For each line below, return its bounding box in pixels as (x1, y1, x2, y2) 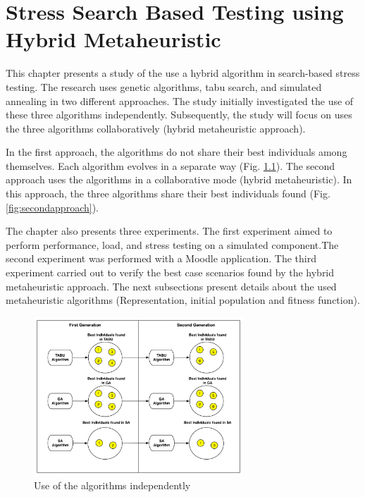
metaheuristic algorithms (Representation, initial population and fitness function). (6, 293, 360, 307)
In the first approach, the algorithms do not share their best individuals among (6, 145, 347, 159)
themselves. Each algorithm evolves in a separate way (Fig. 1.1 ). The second (6, 158, 335, 173)
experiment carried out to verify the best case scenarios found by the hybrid (6, 265, 335, 280)
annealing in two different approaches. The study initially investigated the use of (6, 93, 354, 108)
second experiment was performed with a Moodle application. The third (6, 251, 316, 266)
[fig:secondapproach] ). (6, 200, 99, 214)
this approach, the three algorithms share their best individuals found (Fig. (6, 186, 330, 201)
